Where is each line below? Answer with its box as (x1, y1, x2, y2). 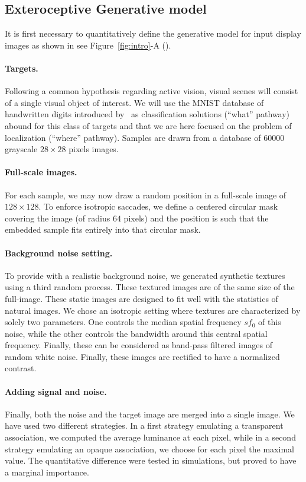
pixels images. (69, 143, 119, 155)
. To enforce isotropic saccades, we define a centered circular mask (38, 200, 278, 213)
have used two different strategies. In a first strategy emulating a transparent (5, 419, 284, 432)
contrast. (5, 362, 37, 374)
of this (258, 316, 281, 328)
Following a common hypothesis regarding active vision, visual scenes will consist (5, 85, 298, 97)
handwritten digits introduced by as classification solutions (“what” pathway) (5, 108, 290, 120)
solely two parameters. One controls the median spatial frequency (5, 316, 242, 328)
